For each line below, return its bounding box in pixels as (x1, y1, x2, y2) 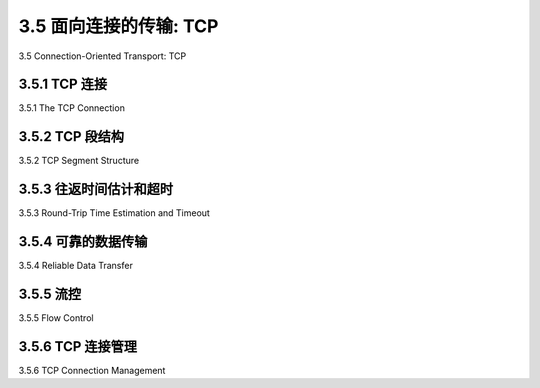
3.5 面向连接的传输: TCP (18, 15, 219, 37)
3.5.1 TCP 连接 (18, 76, 108, 93)
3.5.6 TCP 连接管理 (18, 338, 138, 355)
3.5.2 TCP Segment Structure (18, 155, 140, 167)
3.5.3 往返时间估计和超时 (18, 181, 174, 198)
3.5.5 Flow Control (18, 312, 94, 324)
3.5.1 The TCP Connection (18, 102, 125, 114)
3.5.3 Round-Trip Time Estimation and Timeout (18, 207, 210, 219)
